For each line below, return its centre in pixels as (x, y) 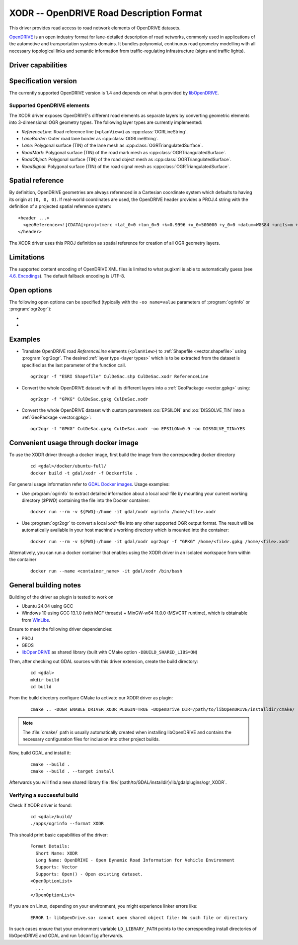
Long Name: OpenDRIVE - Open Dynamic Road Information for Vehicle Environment (135, 860)
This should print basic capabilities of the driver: (59, 835)
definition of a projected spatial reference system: (60, 206)
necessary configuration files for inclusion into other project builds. (91, 739)
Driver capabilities (38, 65)
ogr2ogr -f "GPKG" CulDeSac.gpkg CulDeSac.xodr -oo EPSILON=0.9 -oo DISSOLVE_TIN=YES (138, 429)
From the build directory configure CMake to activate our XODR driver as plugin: (91, 698)
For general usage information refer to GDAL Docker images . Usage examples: (89, 484)
